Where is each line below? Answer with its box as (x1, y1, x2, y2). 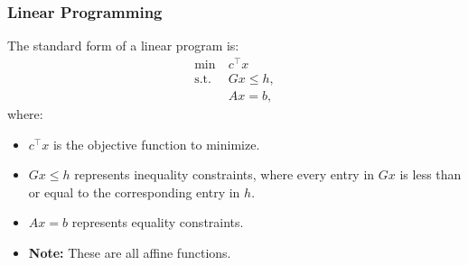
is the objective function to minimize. (52, 134, 260, 153)
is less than (399, 165, 462, 184)
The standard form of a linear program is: (7, 36, 239, 55)
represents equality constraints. (71, 213, 244, 232)
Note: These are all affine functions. (28, 242, 231, 261)
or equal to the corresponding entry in (28, 182, 240, 201)
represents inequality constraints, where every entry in (74, 165, 375, 184)
